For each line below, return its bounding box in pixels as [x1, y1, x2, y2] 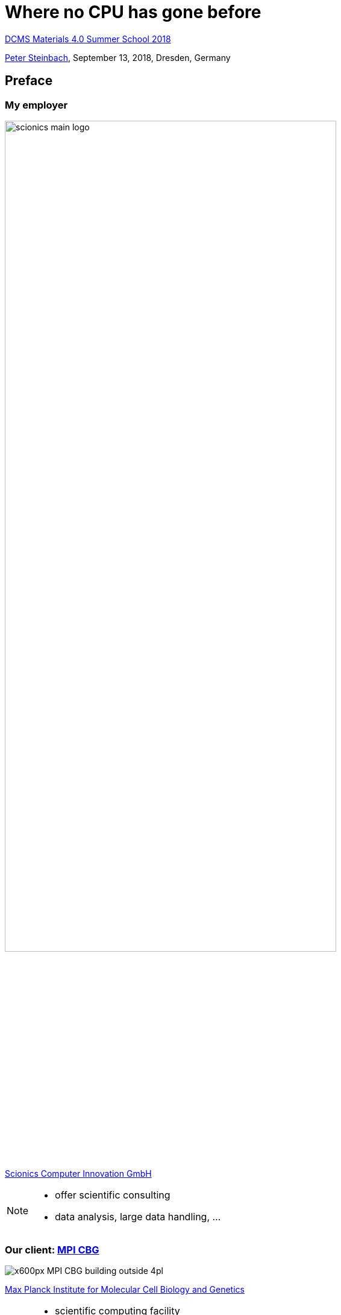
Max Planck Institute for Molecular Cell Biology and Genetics [5, 1284, 245, 1295]
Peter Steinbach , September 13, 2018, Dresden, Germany [5, 52, 231, 63]
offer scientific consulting [55, 1188, 170, 1201]
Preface [5, 73, 53, 89]
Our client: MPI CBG [5, 1243, 99, 1256]
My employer [5, 98, 68, 111]
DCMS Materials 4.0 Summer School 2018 [5, 33, 171, 44]
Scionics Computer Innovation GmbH [5, 1168, 152, 1179]
